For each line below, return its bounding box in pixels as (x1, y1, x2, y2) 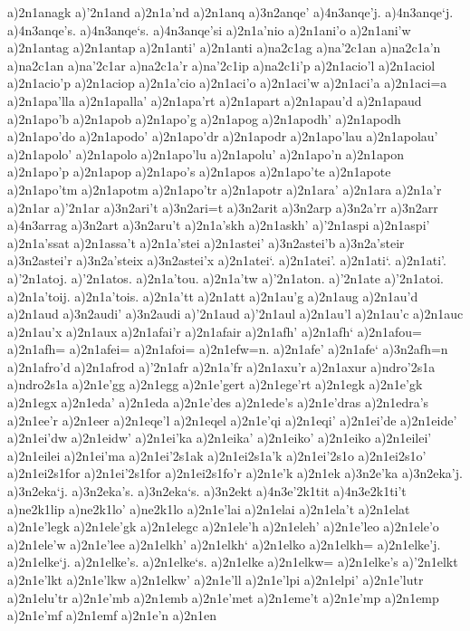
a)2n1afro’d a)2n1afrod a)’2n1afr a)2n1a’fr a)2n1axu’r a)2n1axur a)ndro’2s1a (7, 357, 436, 376)
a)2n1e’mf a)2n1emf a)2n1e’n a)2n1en (7, 606, 217, 625)
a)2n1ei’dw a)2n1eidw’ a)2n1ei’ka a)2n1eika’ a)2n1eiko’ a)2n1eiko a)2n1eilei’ (7, 428, 432, 447)
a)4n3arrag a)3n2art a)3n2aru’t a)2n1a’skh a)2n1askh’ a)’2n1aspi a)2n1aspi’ (7, 215, 430, 234)
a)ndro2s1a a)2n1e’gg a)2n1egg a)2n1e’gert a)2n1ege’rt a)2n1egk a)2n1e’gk (7, 375, 423, 394)
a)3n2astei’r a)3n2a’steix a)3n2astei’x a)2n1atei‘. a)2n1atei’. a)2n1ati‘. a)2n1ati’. (7, 251, 446, 270)
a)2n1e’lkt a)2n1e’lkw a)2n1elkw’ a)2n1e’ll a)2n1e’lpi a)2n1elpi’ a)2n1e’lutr (7, 570, 424, 588)
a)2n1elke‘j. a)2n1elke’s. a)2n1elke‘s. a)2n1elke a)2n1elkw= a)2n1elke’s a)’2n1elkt (7, 552, 458, 571)
